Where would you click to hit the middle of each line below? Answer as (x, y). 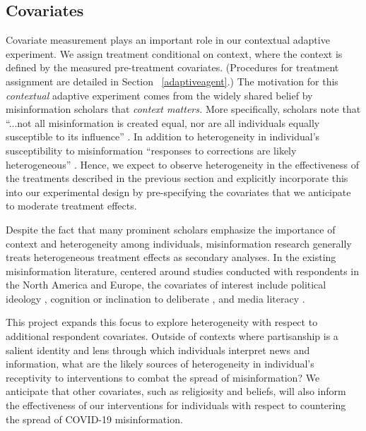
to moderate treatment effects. (71, 206)
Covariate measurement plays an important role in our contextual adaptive (168, 40)
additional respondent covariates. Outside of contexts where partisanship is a (172, 336)
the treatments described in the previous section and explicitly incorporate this (177, 178)
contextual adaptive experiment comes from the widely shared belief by (159, 95)
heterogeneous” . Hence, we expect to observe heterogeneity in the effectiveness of (183, 164)
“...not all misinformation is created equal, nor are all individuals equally (163, 122)
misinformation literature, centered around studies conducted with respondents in (182, 271)
